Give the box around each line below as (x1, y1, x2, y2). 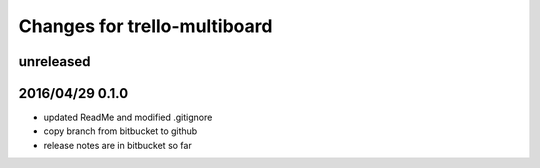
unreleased (18, 53, 91, 70)
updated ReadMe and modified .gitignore (43, 111, 213, 124)
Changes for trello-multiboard (18, 15, 273, 37)
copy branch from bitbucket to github (43, 125, 198, 137)
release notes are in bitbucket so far (43, 139, 192, 151)
